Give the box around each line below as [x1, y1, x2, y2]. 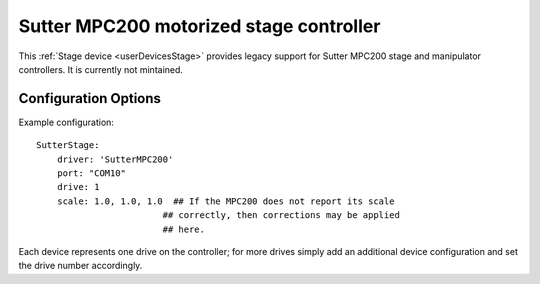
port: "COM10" [56, 168, 127, 179]
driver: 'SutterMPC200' [56, 153, 174, 165]
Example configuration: [18, 116, 115, 128]
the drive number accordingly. [18, 260, 143, 272]
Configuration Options [18, 90, 162, 107]
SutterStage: [36, 140, 100, 151]
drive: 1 [56, 181, 100, 193]
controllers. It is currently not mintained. [18, 63, 184, 75]
